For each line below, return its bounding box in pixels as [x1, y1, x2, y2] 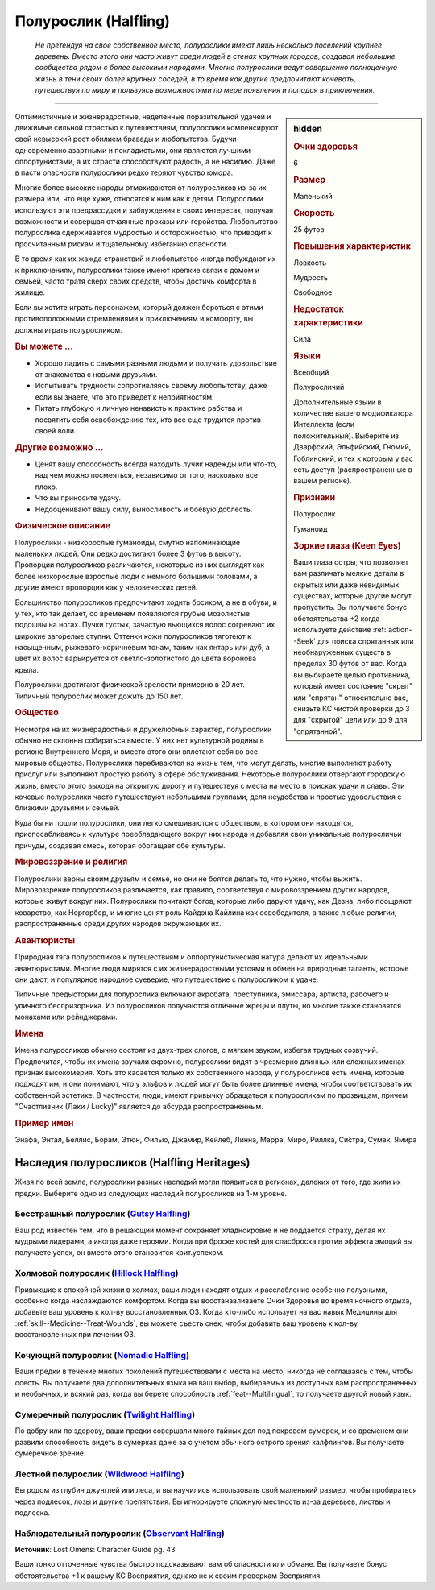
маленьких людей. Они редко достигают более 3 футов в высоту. [14, 549, 242, 558]
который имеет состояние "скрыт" [293, 681, 413, 691]
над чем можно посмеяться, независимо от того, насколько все [35, 470, 258, 480]
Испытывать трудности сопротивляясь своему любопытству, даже [35, 381, 267, 391]
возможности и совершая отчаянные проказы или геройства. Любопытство [14, 217, 278, 226]
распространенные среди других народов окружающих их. [14, 919, 222, 929]
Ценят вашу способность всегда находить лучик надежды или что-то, [35, 459, 278, 469]
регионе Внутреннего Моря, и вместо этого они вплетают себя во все [14, 747, 258, 756]
